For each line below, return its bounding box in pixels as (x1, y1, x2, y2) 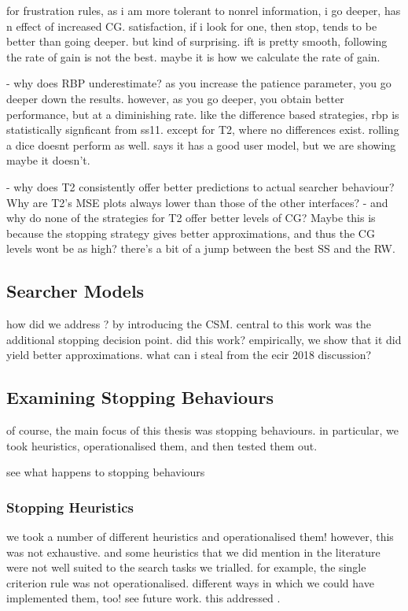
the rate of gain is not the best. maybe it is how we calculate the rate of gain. (6, 48, 380, 65)
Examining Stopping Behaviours (6, 385, 274, 409)
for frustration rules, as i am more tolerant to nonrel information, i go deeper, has (6, 2, 401, 18)
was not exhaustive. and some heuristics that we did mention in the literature (6, 543, 380, 560)
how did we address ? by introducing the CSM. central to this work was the (6, 316, 372, 332)
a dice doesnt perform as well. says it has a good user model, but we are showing (6, 136, 396, 153)
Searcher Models (6, 279, 145, 303)
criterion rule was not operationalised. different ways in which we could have (6, 574, 374, 591)
